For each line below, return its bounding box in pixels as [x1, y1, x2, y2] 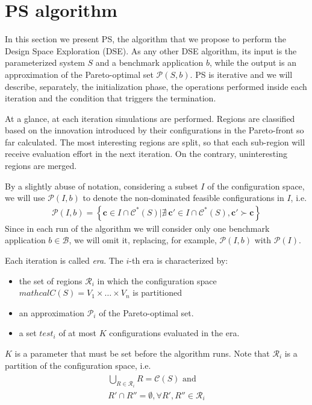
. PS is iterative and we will [190, 68, 293, 80]
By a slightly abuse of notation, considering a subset [5, 179, 198, 192]
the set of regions [19, 274, 83, 287]
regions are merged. [5, 159, 77, 172]
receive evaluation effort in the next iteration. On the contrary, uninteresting [5, 147, 287, 160]
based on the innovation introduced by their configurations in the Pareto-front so [5, 124, 304, 136]
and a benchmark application [95, 56, 204, 69]
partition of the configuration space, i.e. [5, 359, 151, 371]
